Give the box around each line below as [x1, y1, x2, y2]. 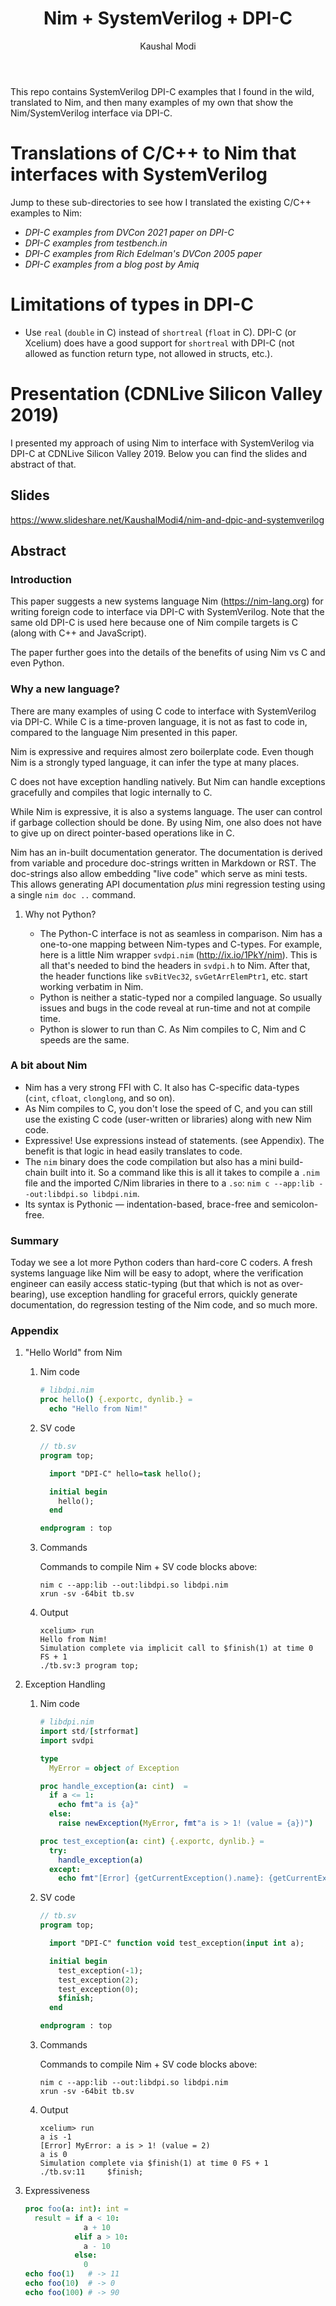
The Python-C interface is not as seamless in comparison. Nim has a [39, 927, 323, 939]
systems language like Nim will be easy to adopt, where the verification [10, 1267, 304, 1279]
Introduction [10, 572, 72, 586]
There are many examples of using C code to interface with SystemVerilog [10, 705, 317, 717]
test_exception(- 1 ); [58, 1965, 144, 1976]
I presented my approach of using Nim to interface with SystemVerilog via [10, 437, 315, 449]
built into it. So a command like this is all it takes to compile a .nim [49, 1166, 320, 1178]
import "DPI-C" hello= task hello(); [48, 1468, 202, 1479]
